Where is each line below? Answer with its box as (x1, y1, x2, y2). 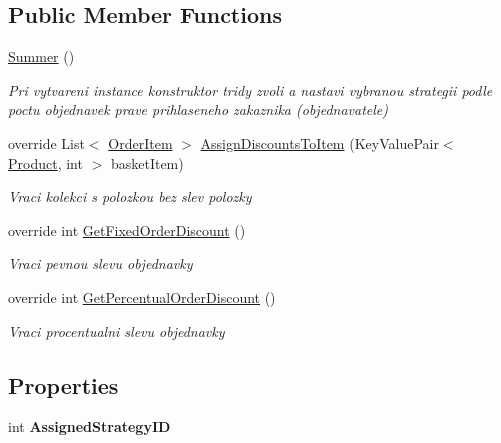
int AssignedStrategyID (8, 416, 171, 437)
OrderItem (108, 132, 173, 153)
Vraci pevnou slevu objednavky (8, 253, 193, 274)
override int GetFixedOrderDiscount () (8, 219, 246, 240)
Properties (8, 369, 119, 400)
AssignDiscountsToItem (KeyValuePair (200, 132, 439, 153)
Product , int (8, 152, 83, 173)
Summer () (8, 46, 75, 67)
